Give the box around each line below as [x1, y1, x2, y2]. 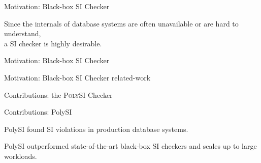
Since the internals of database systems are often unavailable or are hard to [4, 18, 239, 29]
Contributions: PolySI [4, 106, 72, 117]
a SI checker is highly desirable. [4, 38, 102, 48]
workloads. [4, 150, 37, 161]
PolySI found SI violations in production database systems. [4, 123, 188, 134]
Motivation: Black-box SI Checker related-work [4, 72, 151, 83]
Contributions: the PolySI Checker [4, 89, 113, 100]
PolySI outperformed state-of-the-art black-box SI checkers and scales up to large [4, 141, 257, 151]
